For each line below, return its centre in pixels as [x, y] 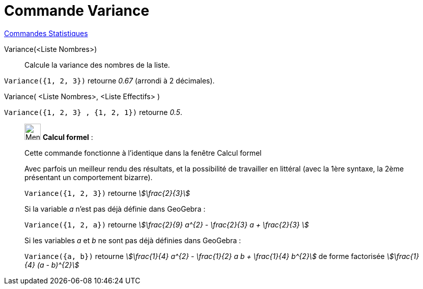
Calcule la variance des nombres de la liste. [97, 65]
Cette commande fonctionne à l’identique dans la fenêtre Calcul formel [143, 153]
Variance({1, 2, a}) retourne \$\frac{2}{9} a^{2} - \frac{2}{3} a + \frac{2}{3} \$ [167, 224]
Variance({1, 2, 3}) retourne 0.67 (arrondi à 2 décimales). [109, 80]
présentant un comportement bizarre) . [89, 177]
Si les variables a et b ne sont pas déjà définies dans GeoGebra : [133, 240]
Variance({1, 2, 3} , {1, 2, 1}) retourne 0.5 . [93, 112]
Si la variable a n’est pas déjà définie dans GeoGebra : [115, 209]
